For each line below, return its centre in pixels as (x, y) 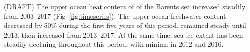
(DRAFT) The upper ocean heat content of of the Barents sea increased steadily (125, 6)
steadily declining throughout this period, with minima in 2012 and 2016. (114, 44)
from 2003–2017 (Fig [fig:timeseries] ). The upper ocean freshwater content (115, 16)
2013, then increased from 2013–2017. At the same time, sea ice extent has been (124, 34)
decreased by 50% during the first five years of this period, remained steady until (125, 25)
